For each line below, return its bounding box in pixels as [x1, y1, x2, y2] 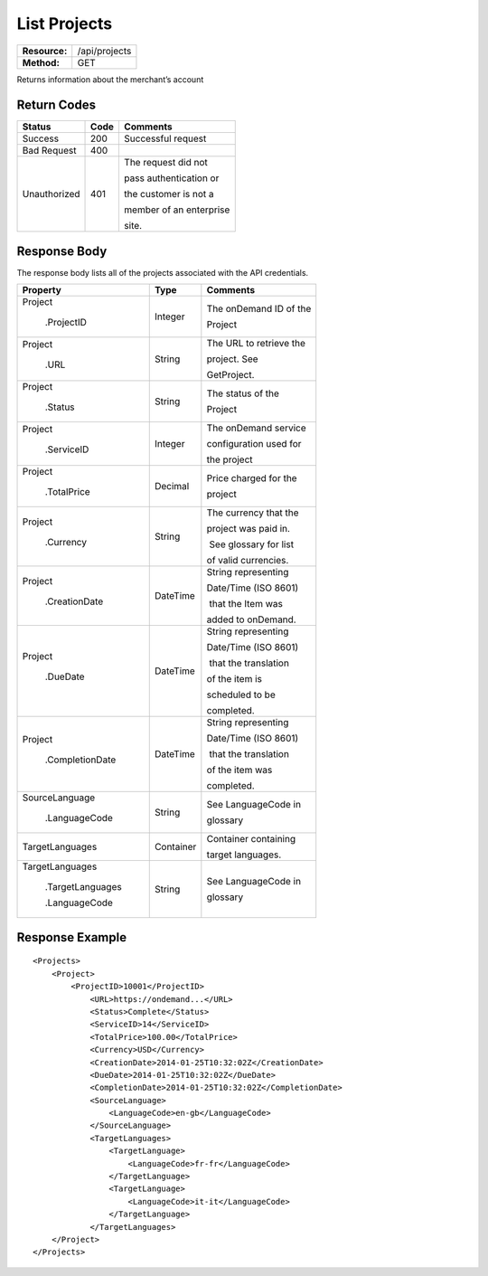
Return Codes [16, 98, 97, 113]
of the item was [206, 764, 273, 777]
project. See [206, 353, 258, 365]
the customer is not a [123, 188, 214, 201]
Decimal [154, 480, 190, 493]
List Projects [16, 14, 113, 33]
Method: [22, 56, 61, 69]
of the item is [206, 673, 262, 685]
